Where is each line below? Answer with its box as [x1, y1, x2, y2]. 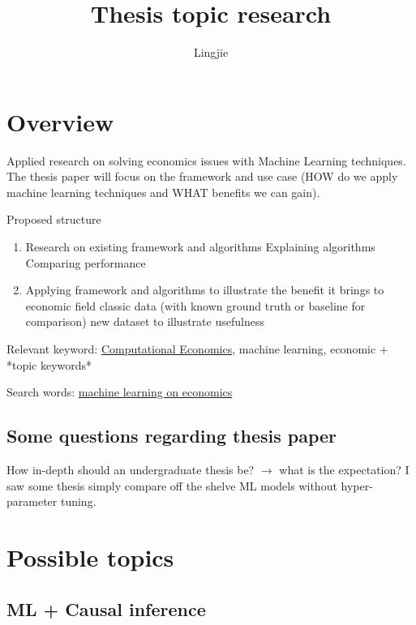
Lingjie [193, 44, 229, 61]
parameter [6, 493, 58, 510]
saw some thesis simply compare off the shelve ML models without [6, 477, 337, 494]
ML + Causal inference [6, 596, 206, 621]
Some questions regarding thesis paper [6, 423, 337, 448]
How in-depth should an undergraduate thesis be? [6, 460, 255, 477]
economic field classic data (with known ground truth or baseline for [25, 297, 366, 314]
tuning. [60, 493, 96, 510]
